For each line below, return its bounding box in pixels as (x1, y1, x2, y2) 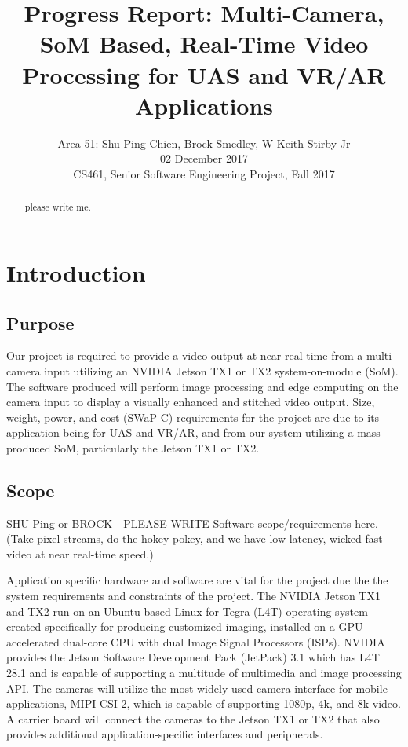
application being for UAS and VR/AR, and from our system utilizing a (6, 424, 354, 441)
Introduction (6, 256, 146, 288)
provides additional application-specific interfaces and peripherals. (6, 726, 323, 742)
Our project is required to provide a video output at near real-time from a (6, 347, 363, 364)
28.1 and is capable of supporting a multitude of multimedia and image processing (6, 665, 402, 681)
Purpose (6, 310, 75, 335)
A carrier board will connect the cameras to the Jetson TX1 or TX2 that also (6, 710, 380, 727)
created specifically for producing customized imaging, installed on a (6, 618, 335, 635)
